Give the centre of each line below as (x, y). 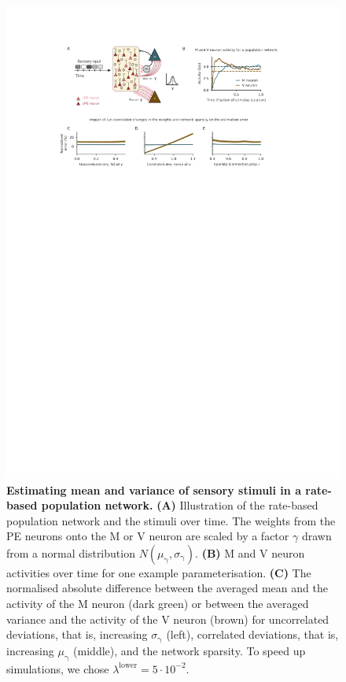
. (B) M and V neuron (250, 552)
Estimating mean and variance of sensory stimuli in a (154, 489)
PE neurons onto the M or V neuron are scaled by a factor (148, 536)
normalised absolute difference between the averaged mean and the (167, 588)
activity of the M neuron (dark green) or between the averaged (158, 604)
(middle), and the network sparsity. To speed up (190, 650)
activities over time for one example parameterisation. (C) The (159, 572)
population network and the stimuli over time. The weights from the (171, 520)
